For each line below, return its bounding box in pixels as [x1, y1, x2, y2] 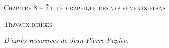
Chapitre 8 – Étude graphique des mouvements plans [4, 2, 166, 12]
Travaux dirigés [4, 18, 52, 29]
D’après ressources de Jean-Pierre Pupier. [4, 35, 129, 45]
